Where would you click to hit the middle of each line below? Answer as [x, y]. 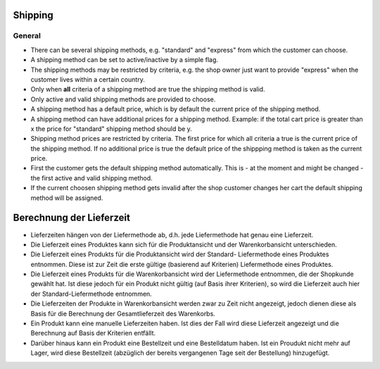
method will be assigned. [67, 198]
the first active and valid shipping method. [91, 178]
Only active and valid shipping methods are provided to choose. [123, 99]
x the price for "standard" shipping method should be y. [112, 129]
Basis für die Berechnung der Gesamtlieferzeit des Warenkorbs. [123, 313]
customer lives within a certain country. [88, 79]
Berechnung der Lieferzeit [71, 218]
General [27, 36]
